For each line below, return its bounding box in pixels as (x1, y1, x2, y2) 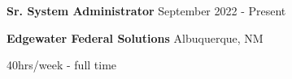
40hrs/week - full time (7, 56, 117, 73)
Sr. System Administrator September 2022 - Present (7, 2, 286, 19)
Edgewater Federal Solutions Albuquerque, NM (7, 29, 264, 46)
